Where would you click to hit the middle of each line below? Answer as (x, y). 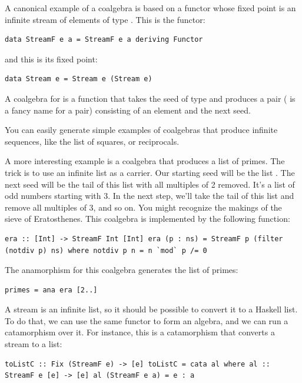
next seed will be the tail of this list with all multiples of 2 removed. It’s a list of (150, 184)
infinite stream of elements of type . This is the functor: (105, 19)
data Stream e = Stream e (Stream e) (79, 79)
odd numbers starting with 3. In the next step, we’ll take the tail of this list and (150, 196)
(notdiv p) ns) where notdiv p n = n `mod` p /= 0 (106, 250)
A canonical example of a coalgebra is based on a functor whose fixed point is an (150, 8)
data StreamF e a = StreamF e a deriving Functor (104, 40)
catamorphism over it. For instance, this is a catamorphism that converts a (140, 332)
